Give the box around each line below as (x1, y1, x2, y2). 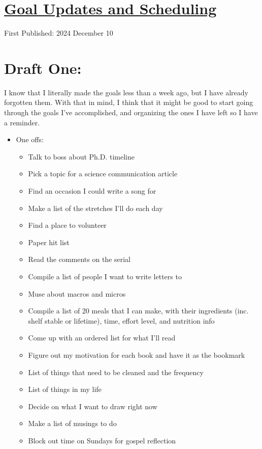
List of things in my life (28, 384, 102, 394)
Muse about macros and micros (28, 288, 126, 299)
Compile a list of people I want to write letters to (28, 271, 182, 281)
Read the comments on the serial (28, 254, 130, 265)
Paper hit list (28, 236, 70, 247)
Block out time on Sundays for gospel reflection (28, 435, 176, 445)
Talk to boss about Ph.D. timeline (28, 151, 135, 162)
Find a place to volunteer (28, 220, 107, 230)
